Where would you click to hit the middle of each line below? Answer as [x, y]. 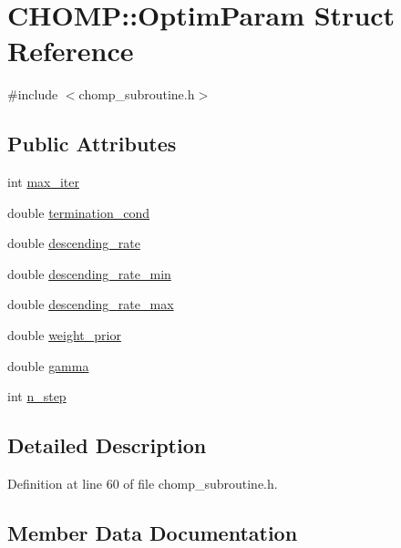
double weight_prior [64, 335]
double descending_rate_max [91, 304]
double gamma [48, 365]
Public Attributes [92, 144]
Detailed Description [107, 445]
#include [33, 94]
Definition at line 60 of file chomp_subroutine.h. [143, 484]
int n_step [37, 396]
